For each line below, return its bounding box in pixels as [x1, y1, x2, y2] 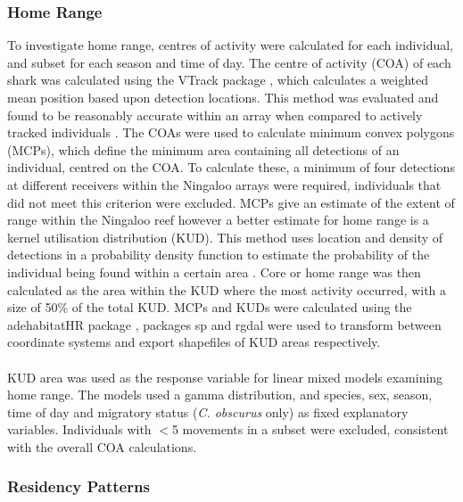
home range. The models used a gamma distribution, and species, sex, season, [7, 385, 433, 404]
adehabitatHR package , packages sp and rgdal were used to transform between [7, 315, 442, 333]
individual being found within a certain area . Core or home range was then [7, 262, 421, 281]
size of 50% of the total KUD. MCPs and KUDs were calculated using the [7, 298, 412, 317]
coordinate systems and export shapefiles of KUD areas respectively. [7, 333, 381, 351]
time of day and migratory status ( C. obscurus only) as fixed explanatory [7, 402, 409, 421]
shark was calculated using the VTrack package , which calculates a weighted [7, 70, 429, 89]
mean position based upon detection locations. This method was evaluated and [7, 88, 439, 106]
